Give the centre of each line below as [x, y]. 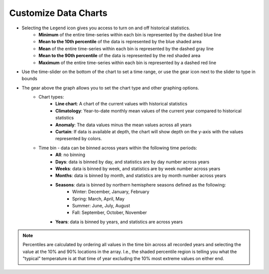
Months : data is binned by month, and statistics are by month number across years [141, 176]
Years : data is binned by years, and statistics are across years [119, 222]
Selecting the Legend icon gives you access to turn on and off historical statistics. [106, 28]
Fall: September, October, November [110, 213]
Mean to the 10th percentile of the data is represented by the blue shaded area [120, 42]
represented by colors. [79, 139]
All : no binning [70, 155]
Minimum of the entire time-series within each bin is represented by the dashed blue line [130, 34]
